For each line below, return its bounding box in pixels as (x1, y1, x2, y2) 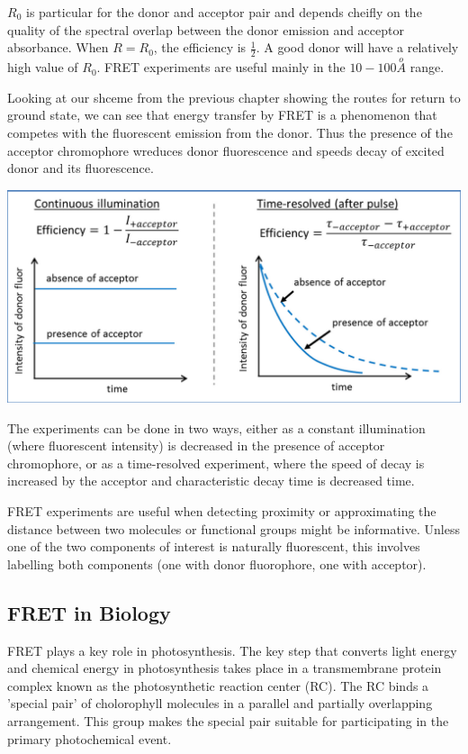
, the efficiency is (153, 38, 247, 57)
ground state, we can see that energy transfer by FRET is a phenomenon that (7, 105, 437, 124)
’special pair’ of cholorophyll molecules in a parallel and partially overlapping (7, 694, 433, 713)
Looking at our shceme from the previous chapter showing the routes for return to (7, 87, 461, 106)
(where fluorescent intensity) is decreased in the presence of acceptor (7, 436, 385, 455)
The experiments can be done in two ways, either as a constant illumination (7, 418, 426, 437)
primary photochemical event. (7, 729, 172, 748)
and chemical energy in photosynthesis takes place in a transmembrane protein (7, 659, 442, 677)
